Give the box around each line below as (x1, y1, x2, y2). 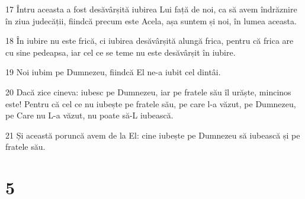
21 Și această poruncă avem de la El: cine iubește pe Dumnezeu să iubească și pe (5, 129, 300, 141)
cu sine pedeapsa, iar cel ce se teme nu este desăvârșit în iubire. (5, 46, 236, 58)
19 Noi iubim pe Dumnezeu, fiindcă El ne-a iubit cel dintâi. (5, 66, 221, 78)
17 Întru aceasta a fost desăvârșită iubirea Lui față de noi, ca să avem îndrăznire (5, 3, 297, 15)
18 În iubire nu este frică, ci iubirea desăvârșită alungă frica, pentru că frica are (5, 34, 294, 47)
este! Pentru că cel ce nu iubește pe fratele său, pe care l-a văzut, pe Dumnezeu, (5, 97, 296, 110)
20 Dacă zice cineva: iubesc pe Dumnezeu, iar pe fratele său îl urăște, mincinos (5, 85, 291, 98)
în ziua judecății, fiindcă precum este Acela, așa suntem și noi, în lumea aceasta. (5, 14, 297, 27)
